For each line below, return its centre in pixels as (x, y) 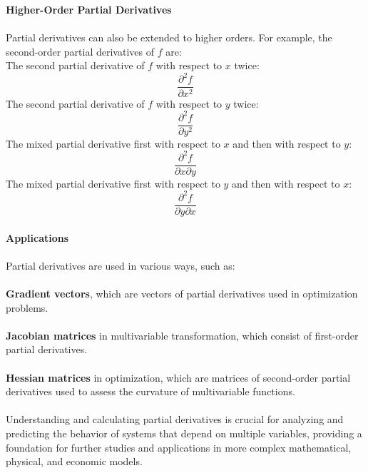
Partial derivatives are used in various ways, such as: (121, 265)
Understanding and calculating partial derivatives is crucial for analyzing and (175, 419)
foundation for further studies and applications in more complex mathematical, (179, 447)
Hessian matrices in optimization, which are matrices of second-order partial (178, 377)
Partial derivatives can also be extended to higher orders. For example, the (169, 37)
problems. (27, 307)
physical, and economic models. (74, 461)
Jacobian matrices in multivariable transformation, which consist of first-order (182, 335)
